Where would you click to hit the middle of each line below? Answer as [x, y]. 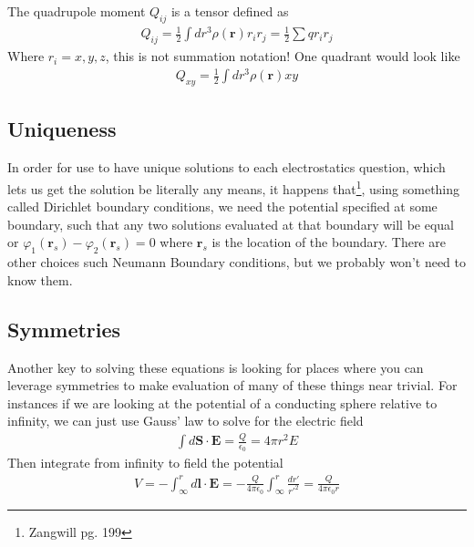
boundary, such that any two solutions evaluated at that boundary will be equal [231, 224]
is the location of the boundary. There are [329, 242]
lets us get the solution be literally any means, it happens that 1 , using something [234, 187]
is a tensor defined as [230, 11]
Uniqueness [62, 129]
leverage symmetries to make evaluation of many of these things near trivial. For [232, 385]
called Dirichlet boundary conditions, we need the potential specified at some [222, 206]
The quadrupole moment [77, 11]
